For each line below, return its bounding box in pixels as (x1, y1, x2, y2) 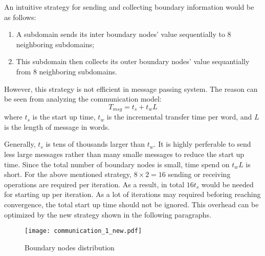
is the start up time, (32, 111, 96, 122)
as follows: (4, 11, 36, 22)
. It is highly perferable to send (153, 139, 251, 149)
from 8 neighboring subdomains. (16, 66, 117, 76)
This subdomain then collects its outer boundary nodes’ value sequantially (16, 56, 250, 67)
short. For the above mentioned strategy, (4, 169, 131, 180)
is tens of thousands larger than (46, 139, 145, 149)
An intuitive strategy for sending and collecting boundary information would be (4, 2, 254, 12)
